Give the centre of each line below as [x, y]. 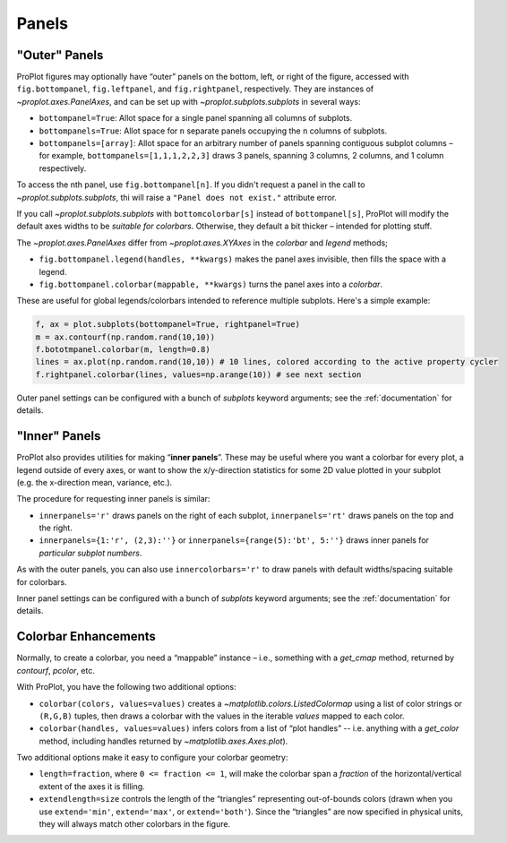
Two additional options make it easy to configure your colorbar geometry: [152, 758]
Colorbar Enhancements [86, 637]
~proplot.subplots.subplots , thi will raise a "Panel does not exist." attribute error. [177, 197]
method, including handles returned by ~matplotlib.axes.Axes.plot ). [163, 741]
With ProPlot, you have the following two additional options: [126, 687]
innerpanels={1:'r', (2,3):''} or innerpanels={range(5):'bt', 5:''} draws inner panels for [234, 540]
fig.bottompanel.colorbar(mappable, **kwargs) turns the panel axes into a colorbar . [211, 284]
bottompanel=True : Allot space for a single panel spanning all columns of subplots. [196, 118]
